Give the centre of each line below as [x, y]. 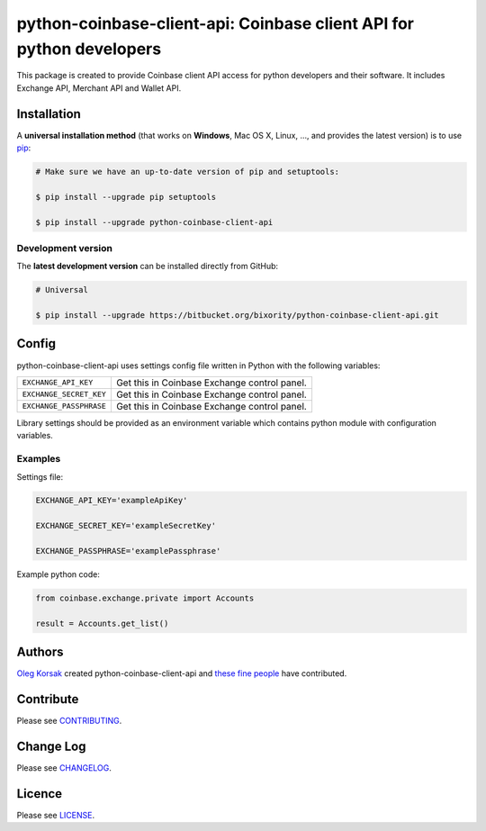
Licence [40, 794]
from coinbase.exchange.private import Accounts [145, 598]
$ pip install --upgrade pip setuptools [126, 197]
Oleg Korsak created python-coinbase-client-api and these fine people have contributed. [182, 673]
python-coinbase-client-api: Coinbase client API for [215, 23]
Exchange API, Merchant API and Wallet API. [99, 88]
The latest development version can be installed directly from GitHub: [148, 266]
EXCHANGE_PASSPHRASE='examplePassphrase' [128, 551]
